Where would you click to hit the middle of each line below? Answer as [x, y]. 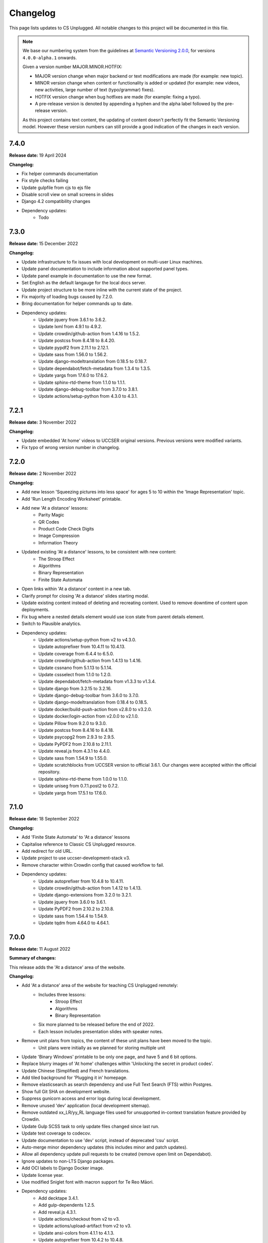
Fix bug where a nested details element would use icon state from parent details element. [113, 617]
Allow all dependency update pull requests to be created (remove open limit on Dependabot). [117, 1154]
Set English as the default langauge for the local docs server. [84, 283]
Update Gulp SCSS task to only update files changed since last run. [91, 1126]
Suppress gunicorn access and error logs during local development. [91, 1098]
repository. [49, 772]
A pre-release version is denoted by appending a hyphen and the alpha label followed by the [130, 104]
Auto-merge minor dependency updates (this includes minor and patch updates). [105, 1147]
